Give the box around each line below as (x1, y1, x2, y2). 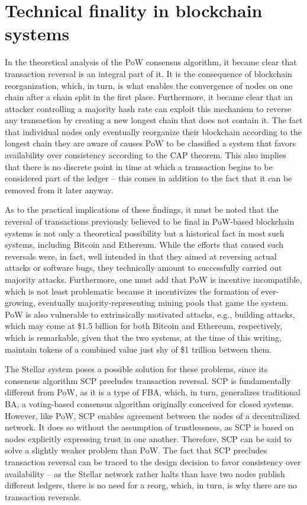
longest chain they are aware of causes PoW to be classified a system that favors (5, 137, 296, 149)
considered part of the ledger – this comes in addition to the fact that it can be (5, 172, 292, 184)
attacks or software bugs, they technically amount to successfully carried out (5, 261, 282, 274)
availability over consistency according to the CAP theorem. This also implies (5, 149, 286, 161)
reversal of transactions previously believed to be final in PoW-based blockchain (5, 215, 295, 228)
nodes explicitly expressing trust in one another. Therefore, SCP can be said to (5, 432, 292, 445)
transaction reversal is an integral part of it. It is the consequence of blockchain (5, 67, 292, 79)
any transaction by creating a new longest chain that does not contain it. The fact (5, 114, 303, 126)
